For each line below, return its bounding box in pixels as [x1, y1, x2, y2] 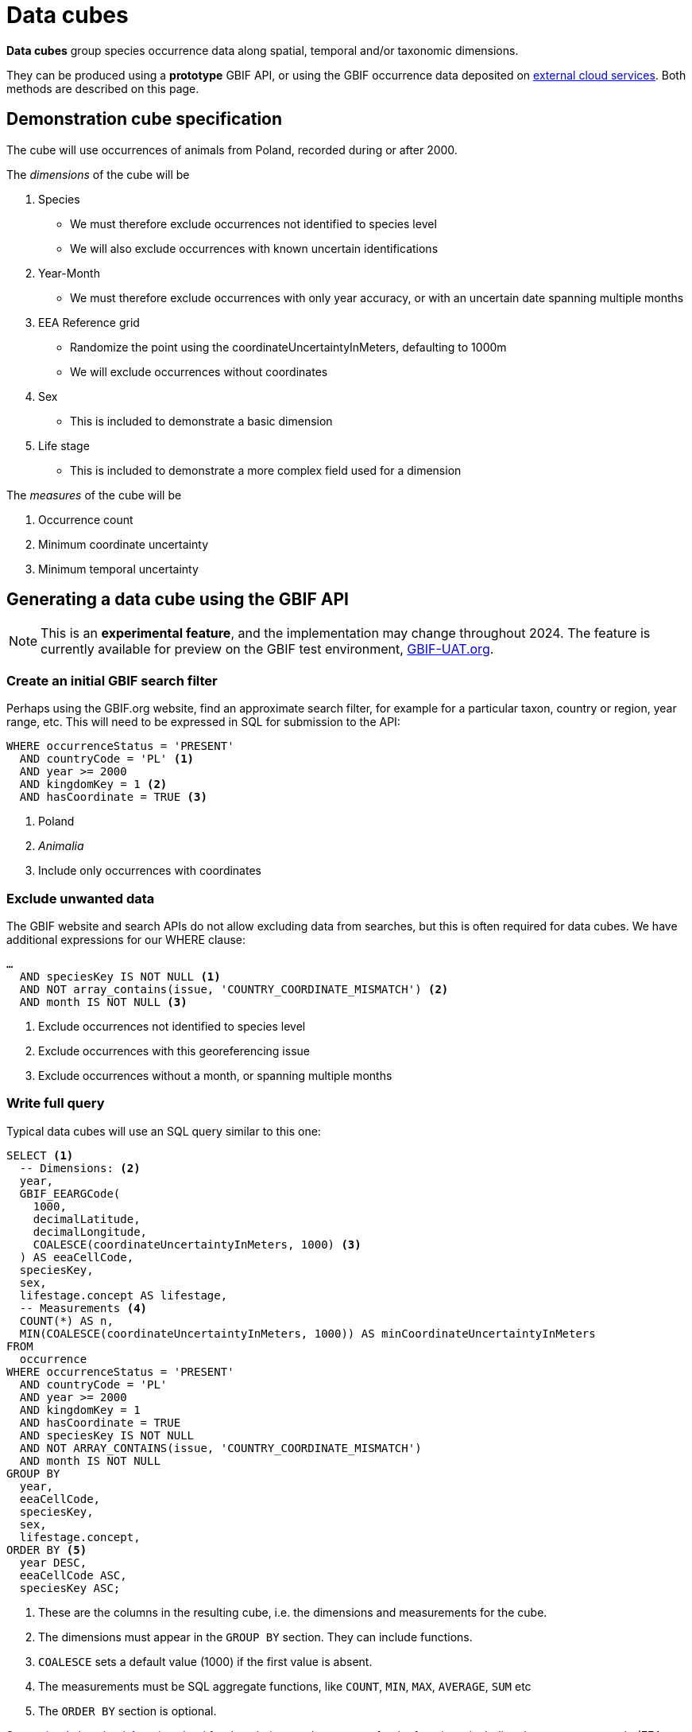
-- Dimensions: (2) [19, 1161, 141, 1175]
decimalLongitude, [33, 1225, 148, 1238]
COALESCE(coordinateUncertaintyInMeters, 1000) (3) [33, 1237, 361, 1251]
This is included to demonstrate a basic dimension [70, 414, 333, 428]
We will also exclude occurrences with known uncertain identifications [70, 241, 439, 255]
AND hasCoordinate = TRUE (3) [19, 790, 207, 804]
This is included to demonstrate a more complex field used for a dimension [70, 463, 462, 477]
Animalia [38, 839, 84, 853]
